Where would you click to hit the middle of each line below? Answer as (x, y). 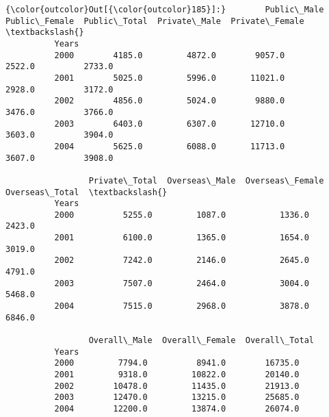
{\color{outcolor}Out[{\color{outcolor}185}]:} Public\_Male (165, 10)
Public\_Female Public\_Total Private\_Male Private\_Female (155, 21)
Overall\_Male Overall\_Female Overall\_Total (201, 341)
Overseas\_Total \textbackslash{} (87, 192)
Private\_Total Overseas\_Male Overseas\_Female (206, 180)
